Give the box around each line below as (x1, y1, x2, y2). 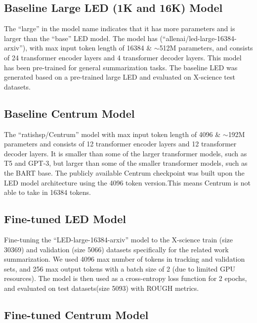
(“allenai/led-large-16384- (160, 33, 237, 43)
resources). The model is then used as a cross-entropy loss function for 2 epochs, (4, 273, 247, 283)
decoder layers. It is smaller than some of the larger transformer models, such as (4, 148, 247, 158)
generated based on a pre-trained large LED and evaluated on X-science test (4, 72, 235, 82)
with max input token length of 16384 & (29, 43, 152, 53)
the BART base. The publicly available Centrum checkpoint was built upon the (4, 167, 245, 178)
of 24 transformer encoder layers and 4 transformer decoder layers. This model (4, 52, 242, 62)
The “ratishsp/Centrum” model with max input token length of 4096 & (4, 129, 221, 139)
